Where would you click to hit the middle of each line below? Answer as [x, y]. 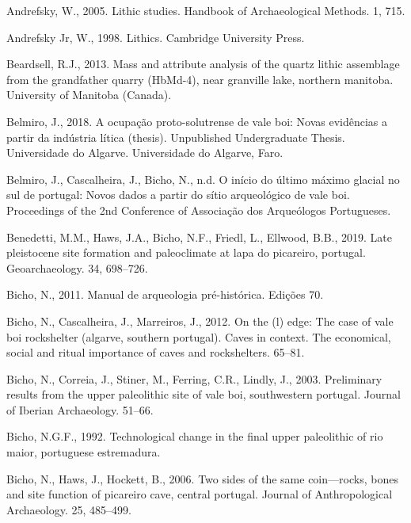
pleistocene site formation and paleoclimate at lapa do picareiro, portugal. [186, 252]
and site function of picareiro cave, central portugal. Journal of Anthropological [200, 494]
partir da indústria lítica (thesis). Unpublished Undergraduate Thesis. [176, 137]
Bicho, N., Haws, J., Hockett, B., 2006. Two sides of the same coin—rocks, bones [202, 478]
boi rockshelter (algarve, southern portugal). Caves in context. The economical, [199, 336]
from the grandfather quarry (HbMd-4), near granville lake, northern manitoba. [200, 79]
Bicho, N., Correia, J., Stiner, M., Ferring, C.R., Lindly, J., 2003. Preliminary [194, 378]
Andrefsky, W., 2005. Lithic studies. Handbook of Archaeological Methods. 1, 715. [206, 10]
